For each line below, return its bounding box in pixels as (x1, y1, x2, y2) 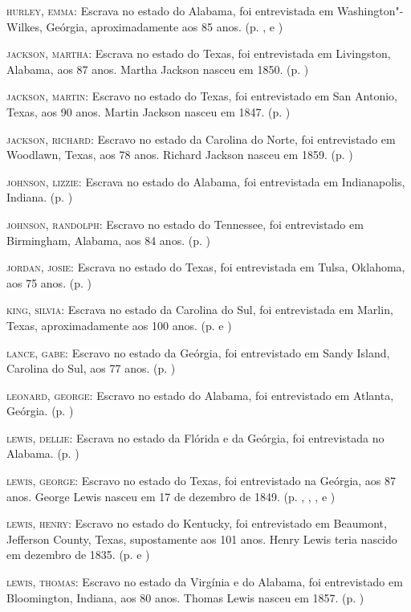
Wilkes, (6, 18, 43, 35)
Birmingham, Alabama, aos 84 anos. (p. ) (6, 231, 210, 248)
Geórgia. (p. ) (6, 402, 74, 419)
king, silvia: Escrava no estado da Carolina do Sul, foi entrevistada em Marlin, (6, 301, 393, 318)
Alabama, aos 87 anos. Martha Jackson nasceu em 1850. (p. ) (6, 60, 309, 77)
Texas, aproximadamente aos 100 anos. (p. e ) (6, 316, 232, 333)
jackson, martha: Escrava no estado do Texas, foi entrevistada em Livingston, (6, 45, 391, 62)
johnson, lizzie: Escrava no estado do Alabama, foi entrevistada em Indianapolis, (6, 173, 405, 190)
